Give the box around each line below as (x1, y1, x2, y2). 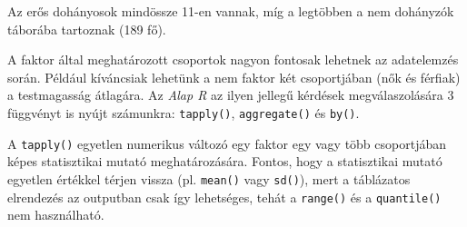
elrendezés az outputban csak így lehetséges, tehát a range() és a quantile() (7, 187, 442, 206)
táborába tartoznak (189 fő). (7, 19, 166, 38)
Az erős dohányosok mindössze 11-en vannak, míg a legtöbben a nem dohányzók (7, 2, 454, 20)
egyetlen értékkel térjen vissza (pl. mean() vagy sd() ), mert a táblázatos (7, 169, 411, 188)
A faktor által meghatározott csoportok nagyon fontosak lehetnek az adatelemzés (7, 50, 459, 69)
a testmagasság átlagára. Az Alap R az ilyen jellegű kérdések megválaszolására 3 (7, 85, 454, 104)
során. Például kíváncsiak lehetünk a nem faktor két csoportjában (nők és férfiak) (7, 67, 461, 86)
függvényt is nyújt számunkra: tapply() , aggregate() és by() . (7, 103, 360, 122)
